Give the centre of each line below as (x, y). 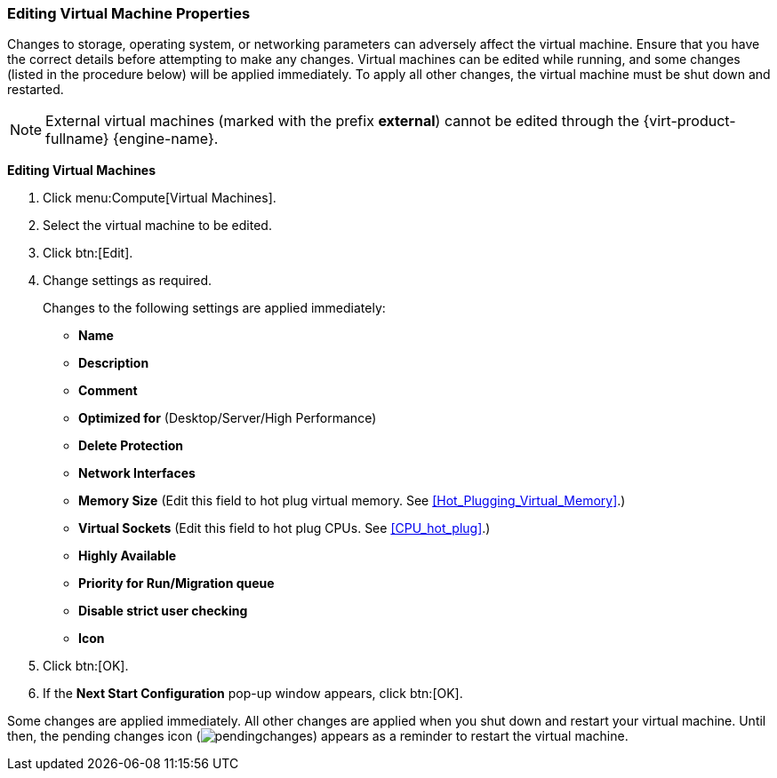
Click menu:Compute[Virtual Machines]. (160, 198)
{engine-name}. (166, 139)
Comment (108, 391)
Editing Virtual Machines (82, 171)
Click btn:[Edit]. (88, 253)
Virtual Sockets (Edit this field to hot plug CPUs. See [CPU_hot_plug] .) (284, 528)
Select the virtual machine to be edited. (157, 226)
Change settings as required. (128, 281)
